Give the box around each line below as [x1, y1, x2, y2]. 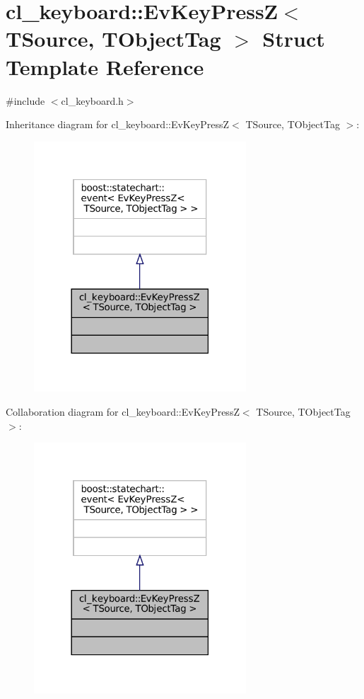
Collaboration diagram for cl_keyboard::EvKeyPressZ [6, 404, 240, 419]
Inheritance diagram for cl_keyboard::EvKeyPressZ [6, 117, 230, 132]
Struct [262, 24, 325, 53]
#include [6, 93, 45, 108]
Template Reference [6, 52, 204, 81]
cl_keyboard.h [61, 93, 124, 108]
